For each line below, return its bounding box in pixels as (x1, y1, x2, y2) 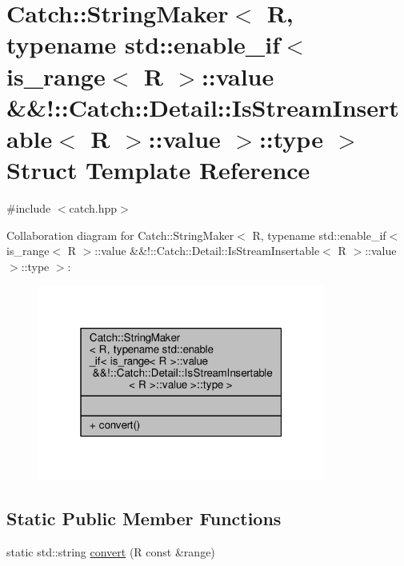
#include (6, 200, 51, 217)
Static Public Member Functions (6, 506, 282, 531)
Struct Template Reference (6, 153, 310, 186)
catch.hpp (69, 200, 118, 217)
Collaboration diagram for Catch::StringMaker (6, 226, 234, 243)
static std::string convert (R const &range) (6, 544, 215, 560)
